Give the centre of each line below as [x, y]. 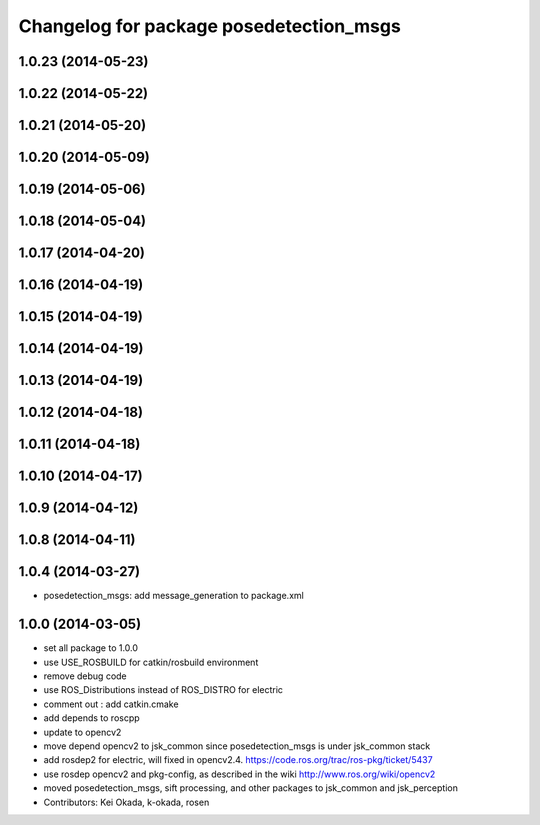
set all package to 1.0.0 [91, 648]
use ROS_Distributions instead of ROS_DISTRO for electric [163, 690]
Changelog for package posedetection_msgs [210, 26]
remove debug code [85, 676]
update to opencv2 [82, 732]
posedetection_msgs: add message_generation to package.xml [173, 596]
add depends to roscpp [91, 718]
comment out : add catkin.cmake [111, 704]
